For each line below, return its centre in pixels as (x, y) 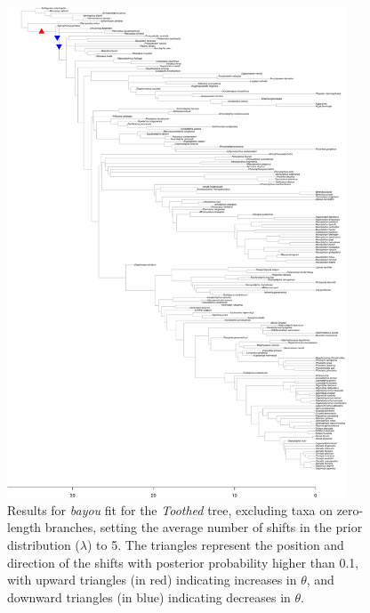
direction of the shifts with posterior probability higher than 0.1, (183, 562)
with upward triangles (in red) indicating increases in (152, 580)
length (24, 527)
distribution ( (44, 544)
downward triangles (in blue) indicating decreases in (149, 597)
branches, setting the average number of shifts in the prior (204, 527)
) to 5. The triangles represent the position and (216, 544)
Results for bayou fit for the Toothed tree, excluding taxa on (170, 509)
